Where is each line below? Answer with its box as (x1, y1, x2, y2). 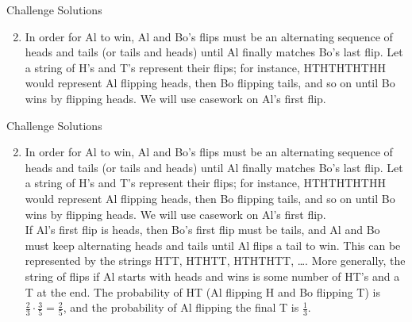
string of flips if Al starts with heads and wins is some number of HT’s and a (25, 267, 400, 284)
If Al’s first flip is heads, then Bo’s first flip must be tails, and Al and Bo (25, 221, 380, 238)
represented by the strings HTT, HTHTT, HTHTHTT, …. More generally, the (25, 252, 406, 269)
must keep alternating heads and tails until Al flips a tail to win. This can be (25, 236, 401, 253)
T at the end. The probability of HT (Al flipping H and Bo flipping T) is (25, 283, 380, 300)
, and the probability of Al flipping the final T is (63, 299, 299, 316)
